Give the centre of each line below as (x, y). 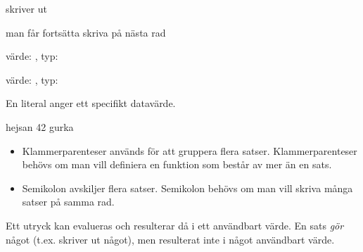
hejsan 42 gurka (40, 126)
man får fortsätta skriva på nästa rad (86, 32)
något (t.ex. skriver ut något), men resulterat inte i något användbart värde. (170, 239)
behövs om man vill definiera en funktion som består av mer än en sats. (177, 164)
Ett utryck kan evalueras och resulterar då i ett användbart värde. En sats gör (175, 225)
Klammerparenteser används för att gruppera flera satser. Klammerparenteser (190, 150)
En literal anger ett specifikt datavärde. (91, 103)
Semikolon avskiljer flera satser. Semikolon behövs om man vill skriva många (187, 188)
